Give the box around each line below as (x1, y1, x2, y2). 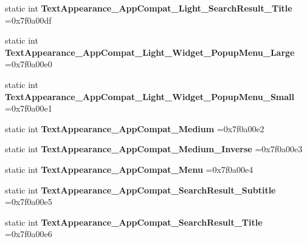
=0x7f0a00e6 (5, 227, 52, 240)
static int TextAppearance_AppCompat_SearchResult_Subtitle (5, 183, 276, 196)
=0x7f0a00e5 (5, 195, 52, 208)
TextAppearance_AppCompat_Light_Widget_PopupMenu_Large (5, 45, 295, 58)
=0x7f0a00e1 (5, 102, 52, 115)
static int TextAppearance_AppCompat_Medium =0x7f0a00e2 (5, 122, 264, 135)
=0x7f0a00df (5, 13, 52, 26)
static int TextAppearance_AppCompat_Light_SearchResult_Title (5, 2, 292, 14)
